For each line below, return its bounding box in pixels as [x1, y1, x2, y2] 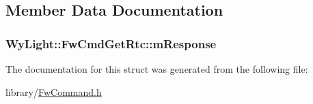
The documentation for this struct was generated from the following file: [5, 62, 308, 75]
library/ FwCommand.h [5, 84, 102, 99]
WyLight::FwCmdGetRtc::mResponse [5, 35, 217, 52]
